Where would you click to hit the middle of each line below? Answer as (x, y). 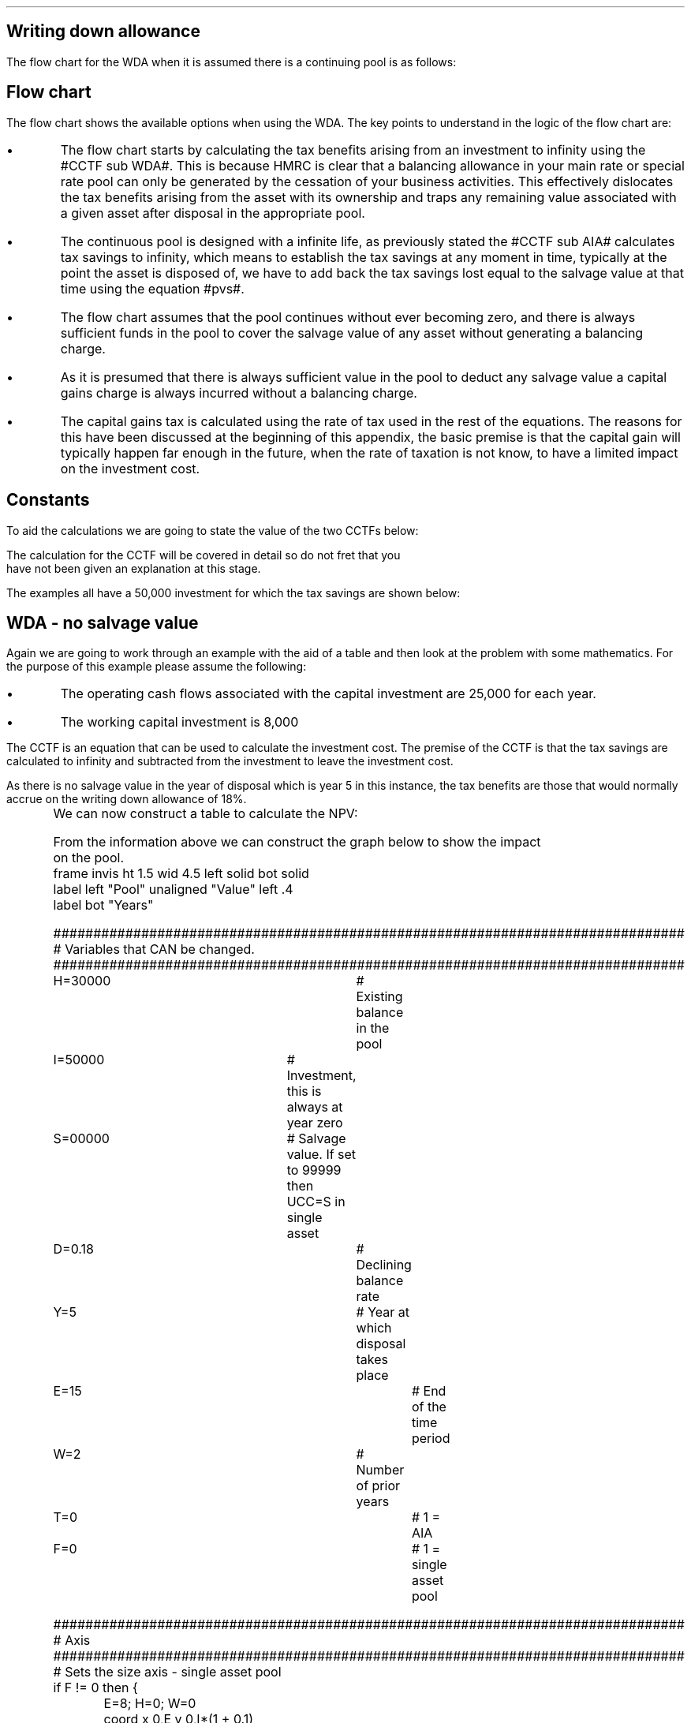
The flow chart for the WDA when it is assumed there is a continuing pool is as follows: (232, 62)
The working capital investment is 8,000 (179, 722)
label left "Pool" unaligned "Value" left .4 (173, 890)
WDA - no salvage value (103, 622)
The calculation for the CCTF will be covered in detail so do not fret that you (204, 555)
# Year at (383, 1312)
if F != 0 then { (95, 1688)
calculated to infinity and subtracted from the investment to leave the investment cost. (230, 761)
